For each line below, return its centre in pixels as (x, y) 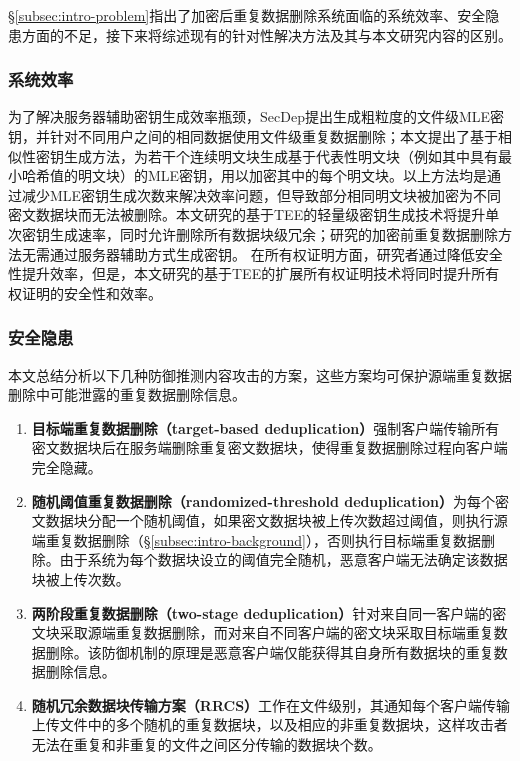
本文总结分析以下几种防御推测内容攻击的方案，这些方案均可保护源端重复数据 (260, 374)
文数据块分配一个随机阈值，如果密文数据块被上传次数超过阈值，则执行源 (269, 520)
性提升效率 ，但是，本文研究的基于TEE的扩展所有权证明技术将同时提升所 (247, 273)
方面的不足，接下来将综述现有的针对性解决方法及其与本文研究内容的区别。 (266, 34)
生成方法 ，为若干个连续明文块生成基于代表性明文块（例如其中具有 (280, 155)
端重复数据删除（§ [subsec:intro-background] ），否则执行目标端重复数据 (256, 539)
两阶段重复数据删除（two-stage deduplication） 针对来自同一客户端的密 (269, 612)
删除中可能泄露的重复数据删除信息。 (127, 394)
